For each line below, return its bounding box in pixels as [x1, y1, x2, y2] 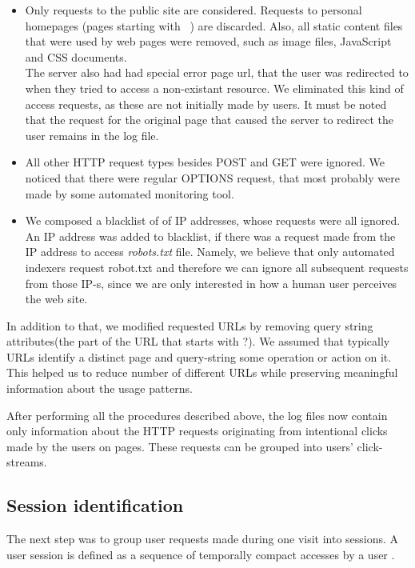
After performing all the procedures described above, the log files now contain [6, 406, 388, 423]
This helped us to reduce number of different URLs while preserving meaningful [6, 364, 398, 381]
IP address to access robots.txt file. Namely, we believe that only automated [25, 243, 395, 260]
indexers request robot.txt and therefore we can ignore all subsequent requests [25, 258, 409, 275]
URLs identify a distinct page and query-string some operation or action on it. [6, 348, 392, 365]
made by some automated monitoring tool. [25, 185, 234, 202]
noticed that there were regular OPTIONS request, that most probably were [25, 169, 400, 186]
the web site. [25, 290, 88, 307]
